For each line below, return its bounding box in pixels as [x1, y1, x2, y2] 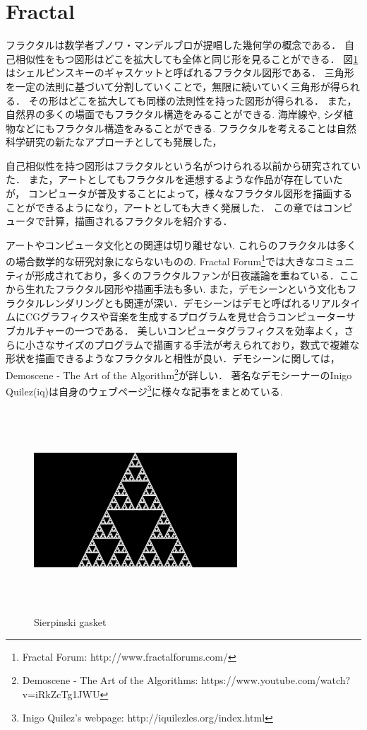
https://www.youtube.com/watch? [200, 673, 351, 688]
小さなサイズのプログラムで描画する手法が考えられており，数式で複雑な [25, 337, 360, 352]
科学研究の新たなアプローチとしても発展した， [6, 134, 222, 149]
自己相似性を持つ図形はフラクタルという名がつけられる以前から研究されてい [6, 158, 361, 173]
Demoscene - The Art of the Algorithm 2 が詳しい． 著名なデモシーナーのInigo [6, 365, 352, 382]
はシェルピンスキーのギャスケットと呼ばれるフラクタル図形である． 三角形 [6, 65, 354, 80]
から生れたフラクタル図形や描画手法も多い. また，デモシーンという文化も [6, 282, 347, 296]
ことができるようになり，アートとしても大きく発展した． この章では [6, 199, 323, 214]
